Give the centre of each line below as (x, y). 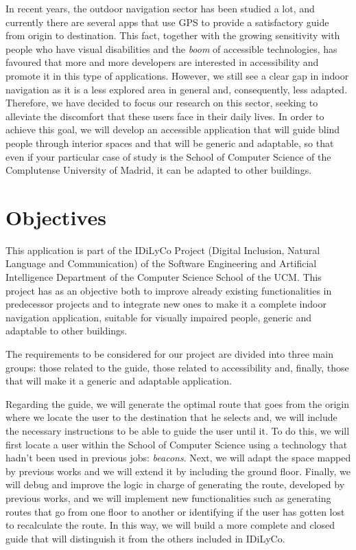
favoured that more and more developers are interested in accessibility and (162, 62)
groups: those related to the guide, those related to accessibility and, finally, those (177, 367)
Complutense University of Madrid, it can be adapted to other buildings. (159, 170)
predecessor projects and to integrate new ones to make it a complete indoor (166, 304)
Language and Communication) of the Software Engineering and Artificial (161, 263)
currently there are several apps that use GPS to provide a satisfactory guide (167, 22)
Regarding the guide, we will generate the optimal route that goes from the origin (177, 403)
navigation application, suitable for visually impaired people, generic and (159, 317)
